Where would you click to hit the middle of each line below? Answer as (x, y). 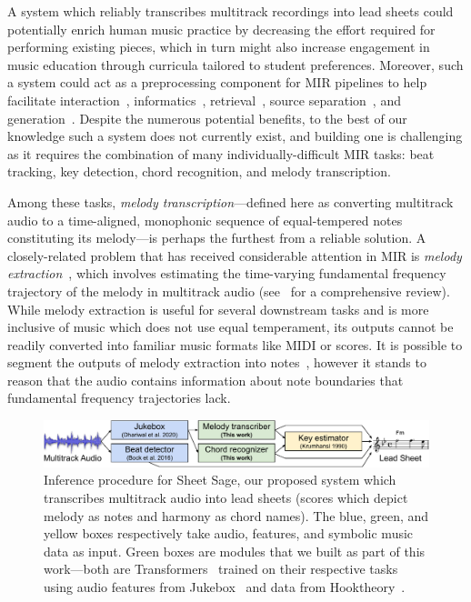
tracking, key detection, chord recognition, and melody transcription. (199, 171)
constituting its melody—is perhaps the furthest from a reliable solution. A (217, 238)
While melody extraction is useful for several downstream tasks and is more (218, 309)
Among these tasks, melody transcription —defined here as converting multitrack (230, 201)
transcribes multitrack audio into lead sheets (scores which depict (226, 497)
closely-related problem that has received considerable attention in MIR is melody (235, 255)
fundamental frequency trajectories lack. (119, 398)
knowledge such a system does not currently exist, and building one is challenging (235, 136)
